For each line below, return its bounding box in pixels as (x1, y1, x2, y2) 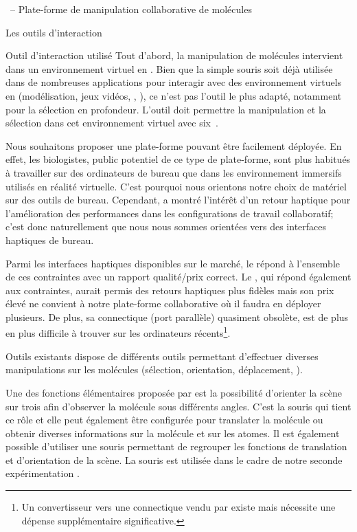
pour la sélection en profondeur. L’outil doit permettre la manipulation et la (5, 102, 326, 116)
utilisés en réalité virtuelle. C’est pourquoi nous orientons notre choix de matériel (5, 179, 347, 193)
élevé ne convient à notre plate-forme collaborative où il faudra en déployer (5, 296, 321, 311)
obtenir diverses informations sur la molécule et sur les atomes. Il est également (5, 425, 340, 440)
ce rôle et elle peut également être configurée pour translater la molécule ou (5, 412, 323, 427)
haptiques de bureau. (5, 232, 94, 247)
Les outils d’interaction (5, 25, 102, 39)
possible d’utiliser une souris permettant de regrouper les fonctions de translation (5, 439, 347, 454)
